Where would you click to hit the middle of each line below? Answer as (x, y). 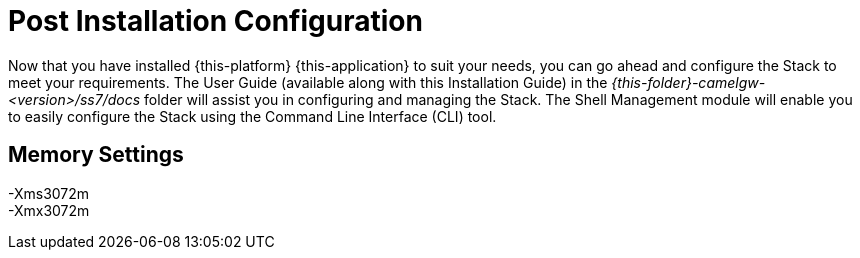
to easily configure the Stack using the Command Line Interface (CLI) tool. (252, 116)
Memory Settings (96, 155)
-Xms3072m (49, 193)
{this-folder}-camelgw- (688, 82)
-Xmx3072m (49, 210)
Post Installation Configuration (215, 21)
